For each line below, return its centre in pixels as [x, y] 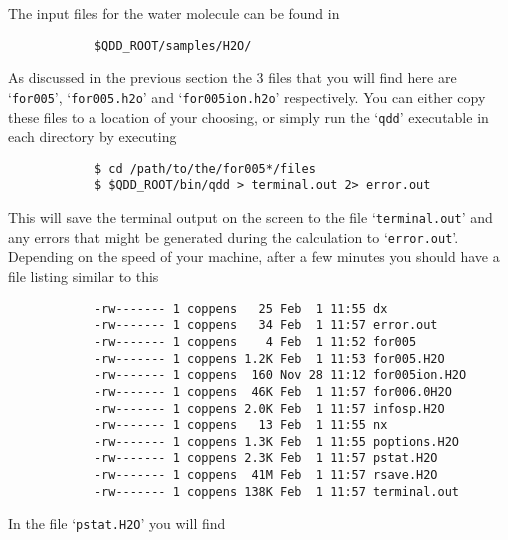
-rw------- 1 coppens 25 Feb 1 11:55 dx [240, 308]
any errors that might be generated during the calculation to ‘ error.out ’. [233, 236]
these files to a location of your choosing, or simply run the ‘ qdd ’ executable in [248, 116]
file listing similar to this [83, 275]
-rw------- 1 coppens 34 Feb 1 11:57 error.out [265, 325]
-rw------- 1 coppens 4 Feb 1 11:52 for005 [255, 341]
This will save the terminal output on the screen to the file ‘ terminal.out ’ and [250, 217]
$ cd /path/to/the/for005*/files [204, 168]
